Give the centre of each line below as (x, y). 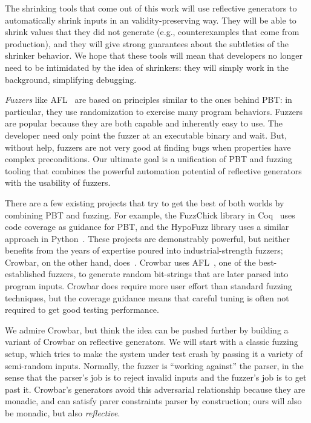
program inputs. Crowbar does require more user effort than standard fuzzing (149, 286)
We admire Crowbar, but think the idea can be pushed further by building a (147, 330)
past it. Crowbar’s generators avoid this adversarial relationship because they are (155, 389)
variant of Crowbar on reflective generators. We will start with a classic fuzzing (152, 342)
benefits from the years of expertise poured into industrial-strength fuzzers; (144, 250)
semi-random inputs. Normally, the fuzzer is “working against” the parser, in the (154, 365)
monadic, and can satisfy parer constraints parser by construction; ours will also (153, 401)
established (25, 274)
